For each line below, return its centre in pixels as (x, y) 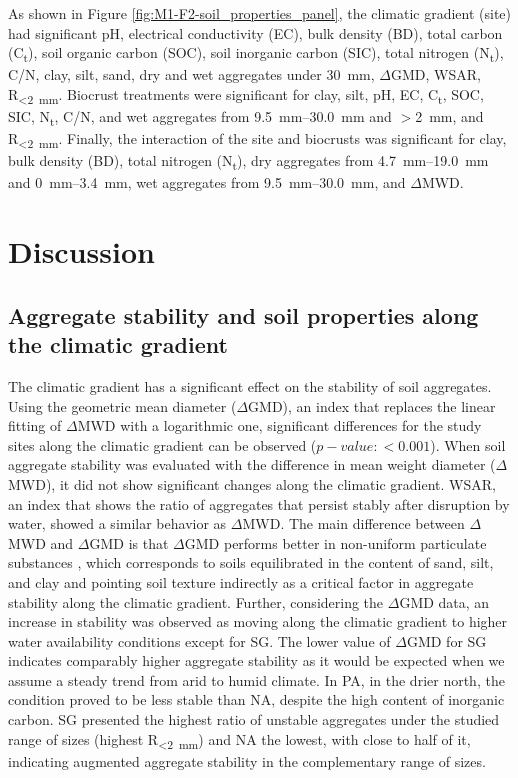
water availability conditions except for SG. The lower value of (199, 640)
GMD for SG (446, 640)
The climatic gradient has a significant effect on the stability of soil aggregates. (250, 385)
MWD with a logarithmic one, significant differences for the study (279, 425)
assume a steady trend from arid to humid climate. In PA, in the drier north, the (256, 679)
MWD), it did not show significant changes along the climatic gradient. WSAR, (252, 483)
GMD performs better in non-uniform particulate (335, 542)
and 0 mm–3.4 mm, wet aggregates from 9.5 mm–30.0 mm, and (207, 182)
